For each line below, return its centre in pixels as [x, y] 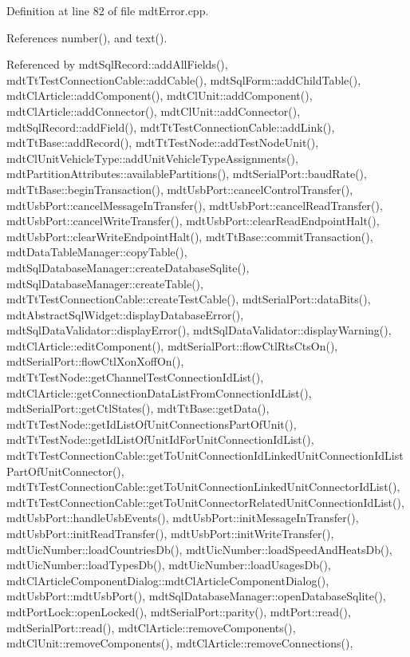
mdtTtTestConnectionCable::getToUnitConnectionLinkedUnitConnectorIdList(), [203, 487]
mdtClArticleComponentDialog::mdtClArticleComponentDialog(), [168, 580]
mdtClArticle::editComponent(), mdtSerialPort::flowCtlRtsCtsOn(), [172, 345]
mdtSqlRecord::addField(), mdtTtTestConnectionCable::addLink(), [171, 127]
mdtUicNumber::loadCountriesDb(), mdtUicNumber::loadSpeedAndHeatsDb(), [199, 549]
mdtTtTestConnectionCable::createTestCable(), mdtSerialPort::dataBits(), [189, 299]
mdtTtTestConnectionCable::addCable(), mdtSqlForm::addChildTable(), [184, 79]
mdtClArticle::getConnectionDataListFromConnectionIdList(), [159, 392]
